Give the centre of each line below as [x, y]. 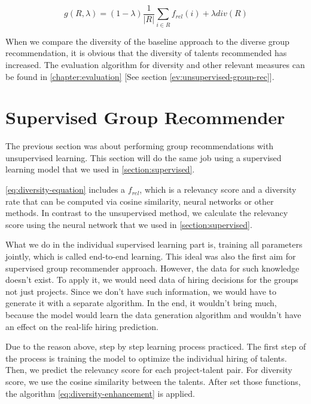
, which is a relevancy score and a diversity [218, 189]
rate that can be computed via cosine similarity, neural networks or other [140, 201]
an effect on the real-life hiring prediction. [82, 326]
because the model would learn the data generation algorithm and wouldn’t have [153, 315]
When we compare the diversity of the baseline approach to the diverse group [147, 41]
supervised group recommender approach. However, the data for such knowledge [153, 268]
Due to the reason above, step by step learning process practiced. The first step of [156, 346]
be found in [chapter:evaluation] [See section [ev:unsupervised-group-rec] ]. [140, 76]
